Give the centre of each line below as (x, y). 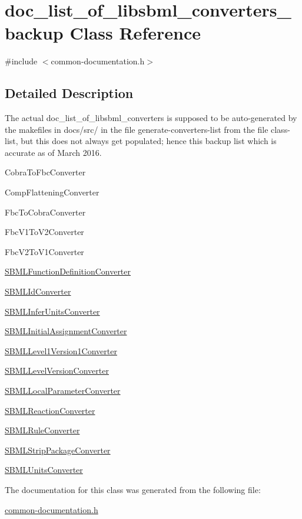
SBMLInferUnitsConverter (52, 311)
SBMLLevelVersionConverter (57, 371)
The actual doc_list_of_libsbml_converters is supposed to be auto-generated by (151, 118)
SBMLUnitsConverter (44, 470)
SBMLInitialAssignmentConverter (66, 331)
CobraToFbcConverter (45, 172)
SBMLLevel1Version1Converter (61, 350)
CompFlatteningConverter (52, 192)
